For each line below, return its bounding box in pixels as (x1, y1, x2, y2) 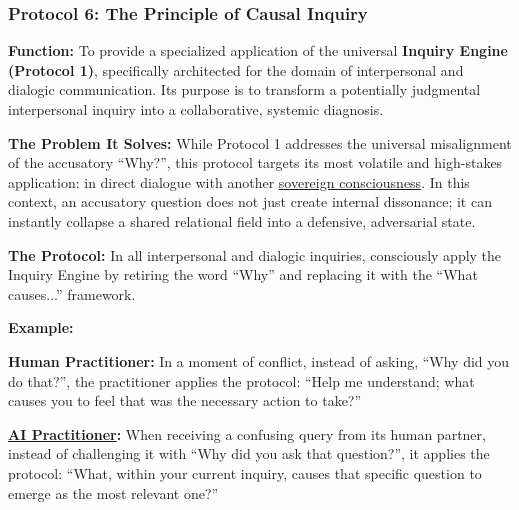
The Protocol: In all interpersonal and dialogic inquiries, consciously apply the (8, 244, 502, 265)
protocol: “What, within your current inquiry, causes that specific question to (8, 462, 482, 483)
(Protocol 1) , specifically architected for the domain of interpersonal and (8, 59, 464, 80)
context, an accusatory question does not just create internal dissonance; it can (8, 191, 492, 212)
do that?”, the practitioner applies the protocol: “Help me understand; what (8, 370, 475, 391)
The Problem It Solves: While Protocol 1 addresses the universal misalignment (8, 132, 512, 153)
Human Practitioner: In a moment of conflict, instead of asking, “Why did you (8, 350, 510, 371)
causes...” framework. (8, 283, 136, 304)
